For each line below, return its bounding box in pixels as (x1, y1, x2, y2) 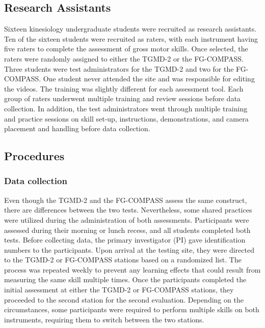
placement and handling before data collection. (4, 123, 150, 134)
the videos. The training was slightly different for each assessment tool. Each (4, 83, 244, 94)
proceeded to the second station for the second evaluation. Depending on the (4, 294, 244, 305)
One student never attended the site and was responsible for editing (43, 73, 255, 84)
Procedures (4, 148, 65, 164)
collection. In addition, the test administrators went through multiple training (4, 103, 248, 113)
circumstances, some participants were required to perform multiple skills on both (4, 304, 259, 315)
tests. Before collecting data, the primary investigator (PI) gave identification (4, 234, 246, 245)
